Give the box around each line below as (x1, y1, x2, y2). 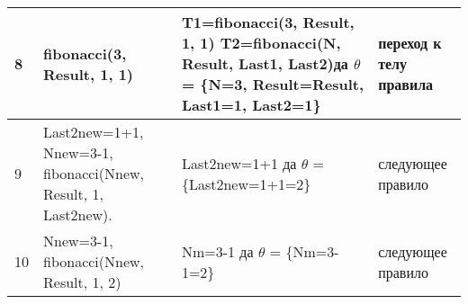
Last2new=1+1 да (181, 152, 297, 174)
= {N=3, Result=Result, (181, 74, 364, 94)
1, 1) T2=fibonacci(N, (181, 32, 341, 53)
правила (378, 74, 434, 94)
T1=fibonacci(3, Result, (181, 12, 355, 32)
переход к (378, 32, 442, 53)
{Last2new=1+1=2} (181, 173, 311, 194)
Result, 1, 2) (43, 272, 121, 292)
